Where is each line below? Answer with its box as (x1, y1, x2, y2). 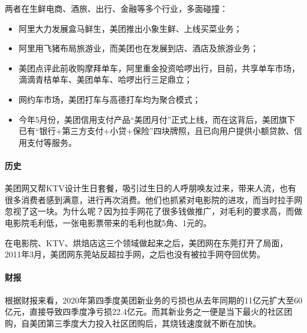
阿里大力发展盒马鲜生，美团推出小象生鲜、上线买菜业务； (18, 22, 242, 34)
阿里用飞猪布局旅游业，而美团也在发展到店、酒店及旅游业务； (18, 42, 259, 54)
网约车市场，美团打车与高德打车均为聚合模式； (18, 93, 201, 105)
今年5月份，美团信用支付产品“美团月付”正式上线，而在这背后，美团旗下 (18, 113, 296, 125)
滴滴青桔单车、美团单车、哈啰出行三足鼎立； (18, 73, 192, 86)
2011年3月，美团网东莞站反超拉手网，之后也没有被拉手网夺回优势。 (5, 248, 265, 260)
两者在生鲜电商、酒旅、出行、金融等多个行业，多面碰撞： (5, 2, 228, 14)
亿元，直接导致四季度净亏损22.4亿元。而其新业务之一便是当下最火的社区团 (5, 305, 292, 318)
